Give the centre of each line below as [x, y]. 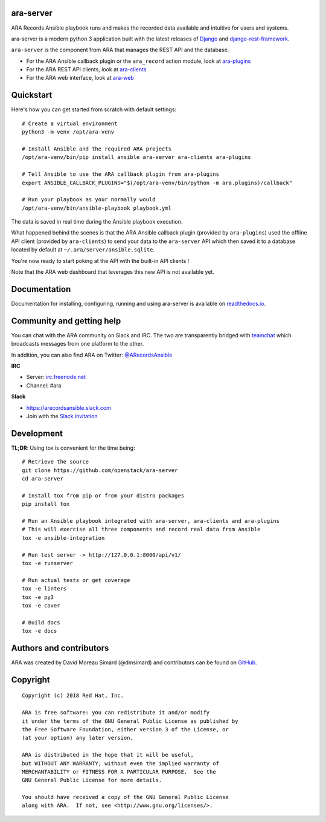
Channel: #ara [44, 385]
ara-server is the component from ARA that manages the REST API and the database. [120, 50]
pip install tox [46, 504]
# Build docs [41, 622]
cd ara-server [43, 479]
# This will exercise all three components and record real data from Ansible [141, 529]
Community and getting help [66, 321]
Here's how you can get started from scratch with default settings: [94, 109]
